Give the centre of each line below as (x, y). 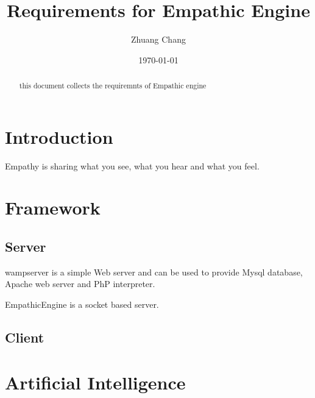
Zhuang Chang (158, 39)
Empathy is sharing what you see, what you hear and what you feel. (132, 165)
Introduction (59, 136)
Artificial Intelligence (95, 382)
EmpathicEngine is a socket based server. (82, 304)
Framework (53, 208)
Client (25, 337)
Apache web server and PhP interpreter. (80, 284)
